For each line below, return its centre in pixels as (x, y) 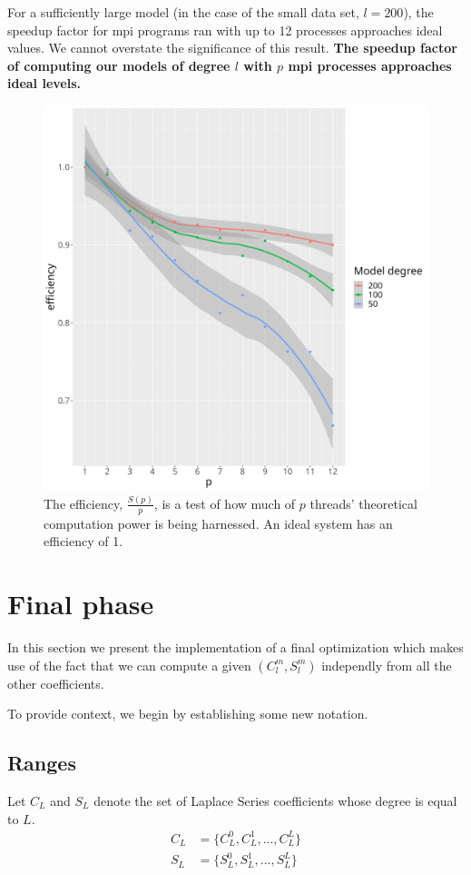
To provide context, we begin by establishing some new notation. (188, 714)
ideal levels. (44, 83)
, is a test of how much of (225, 503)
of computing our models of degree (119, 65)
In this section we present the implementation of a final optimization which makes (235, 647)
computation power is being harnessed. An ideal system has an (218, 523)
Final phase (81, 604)
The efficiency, (83, 503)
